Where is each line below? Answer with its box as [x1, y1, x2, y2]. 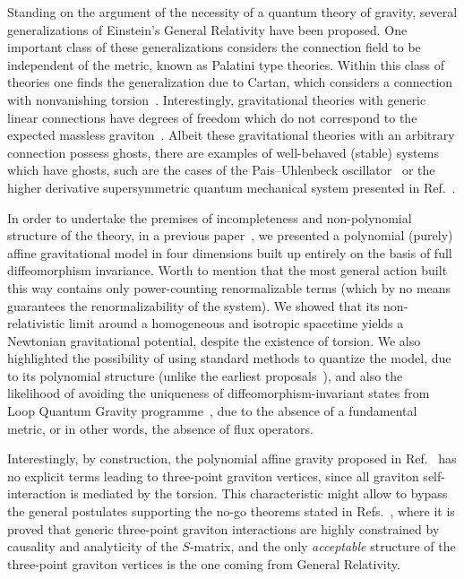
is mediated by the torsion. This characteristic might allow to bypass [70, 484, 448, 503]
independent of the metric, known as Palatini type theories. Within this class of [7, 55, 444, 73]
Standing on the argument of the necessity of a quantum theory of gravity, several [7, 3, 458, 21]
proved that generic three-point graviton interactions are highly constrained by [7, 519, 440, 538]
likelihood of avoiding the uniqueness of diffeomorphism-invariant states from [7, 384, 430, 402]
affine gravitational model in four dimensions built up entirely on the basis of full [7, 243, 452, 262]
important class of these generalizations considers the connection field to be [7, 38, 421, 56]
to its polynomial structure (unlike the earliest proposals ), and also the [7, 366, 403, 385]
